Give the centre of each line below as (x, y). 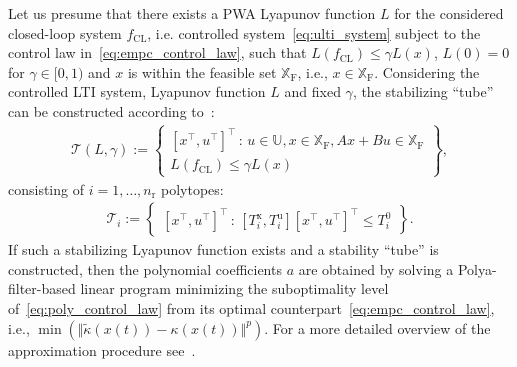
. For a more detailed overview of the (377, 327)
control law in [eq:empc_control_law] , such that (157, 52)
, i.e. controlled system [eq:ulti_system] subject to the (314, 32)
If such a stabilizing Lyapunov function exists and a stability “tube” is (223, 249)
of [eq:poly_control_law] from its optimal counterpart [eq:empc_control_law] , (251, 308)
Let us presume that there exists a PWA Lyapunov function (192, 13)
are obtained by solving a (376, 268)
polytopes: (192, 188)
